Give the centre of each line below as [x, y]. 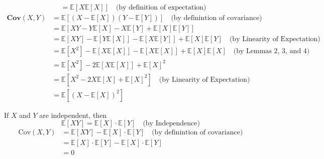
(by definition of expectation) [161, 8]
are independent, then [73, 115]
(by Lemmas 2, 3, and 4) [272, 51]
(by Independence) [171, 124]
